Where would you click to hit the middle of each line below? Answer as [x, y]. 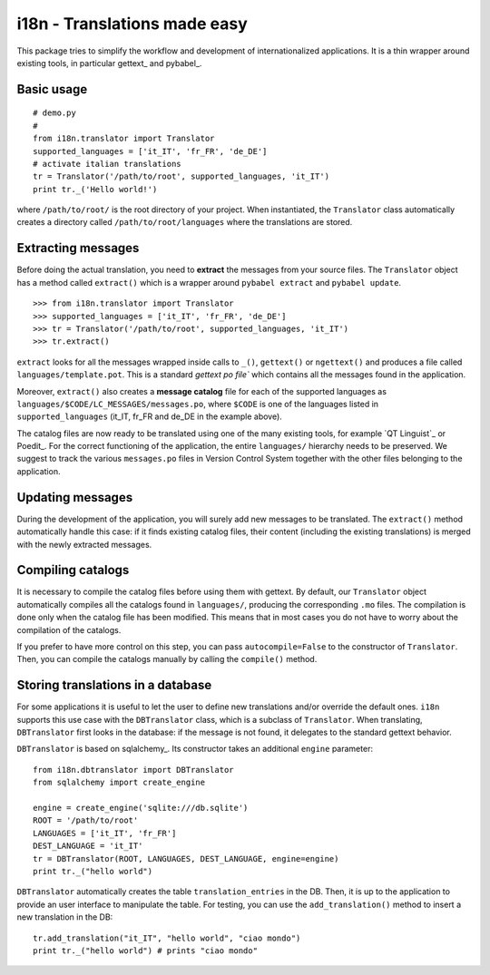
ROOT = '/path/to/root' [86, 820]
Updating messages [75, 497]
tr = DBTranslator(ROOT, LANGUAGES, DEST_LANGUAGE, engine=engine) [186, 858]
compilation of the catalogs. [69, 629]
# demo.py [54, 113]
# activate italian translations [107, 164]
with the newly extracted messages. [84, 544]
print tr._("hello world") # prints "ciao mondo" [146, 951]
